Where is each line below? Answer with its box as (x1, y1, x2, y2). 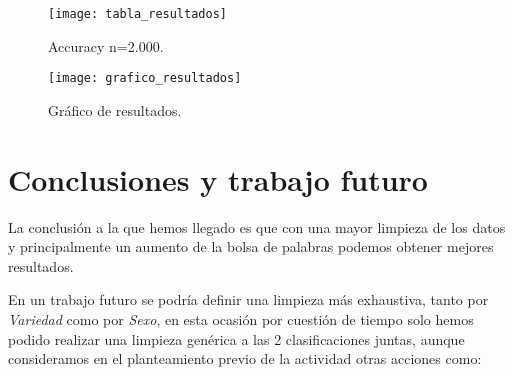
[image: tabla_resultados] (48, 7, 227, 21)
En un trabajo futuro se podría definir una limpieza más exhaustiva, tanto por (8, 289, 489, 310)
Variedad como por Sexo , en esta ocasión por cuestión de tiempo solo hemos (8, 309, 474, 329)
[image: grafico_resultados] (48, 71, 242, 86)
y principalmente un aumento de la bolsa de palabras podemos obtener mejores (8, 236, 494, 257)
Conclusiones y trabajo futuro (8, 158, 428, 199)
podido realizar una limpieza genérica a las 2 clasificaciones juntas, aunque (8, 328, 465, 349)
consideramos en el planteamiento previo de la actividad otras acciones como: (8, 348, 482, 369)
